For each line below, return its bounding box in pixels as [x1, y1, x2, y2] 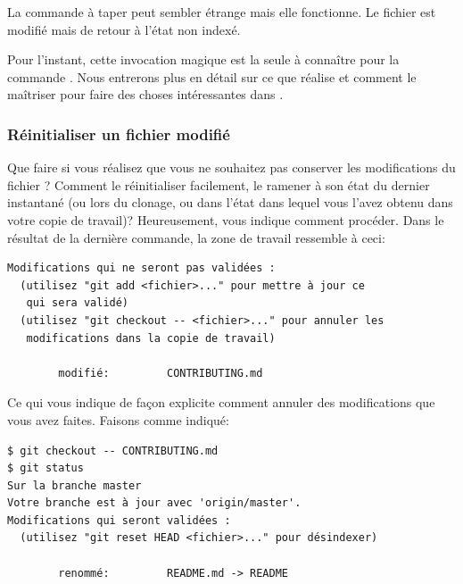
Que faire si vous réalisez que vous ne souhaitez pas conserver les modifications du [7, 158, 456, 177]
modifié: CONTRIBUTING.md [58, 366, 263, 380]
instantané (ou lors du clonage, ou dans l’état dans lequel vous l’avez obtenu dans [7, 193, 453, 212]
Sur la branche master [7, 479, 142, 492]
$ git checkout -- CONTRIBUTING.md [7, 444, 219, 457]
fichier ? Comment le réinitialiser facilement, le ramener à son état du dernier [7, 175, 430, 194]
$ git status [7, 462, 84, 475]
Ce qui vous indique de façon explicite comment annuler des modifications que [7, 393, 435, 412]
